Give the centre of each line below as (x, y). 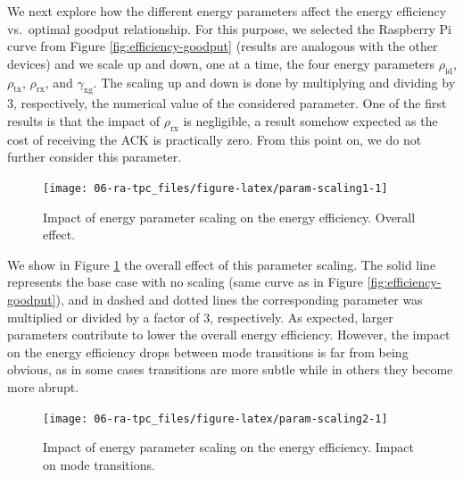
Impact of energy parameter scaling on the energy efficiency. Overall (229, 217)
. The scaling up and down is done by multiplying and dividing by (274, 82)
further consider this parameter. (95, 157)
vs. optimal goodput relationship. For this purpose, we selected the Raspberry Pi (229, 28)
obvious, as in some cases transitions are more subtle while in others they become (230, 369)
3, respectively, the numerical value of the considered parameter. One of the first (227, 103)
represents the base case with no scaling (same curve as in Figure (186, 282)
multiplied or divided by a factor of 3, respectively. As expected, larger (200, 317)
